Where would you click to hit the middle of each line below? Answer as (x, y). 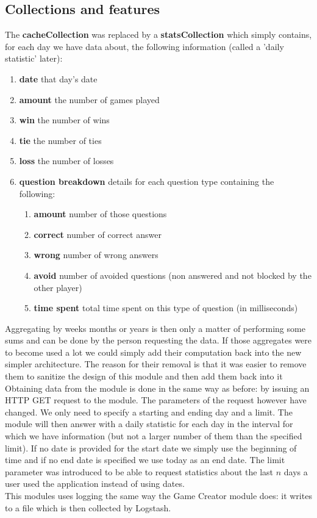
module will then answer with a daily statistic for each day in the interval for (149, 424)
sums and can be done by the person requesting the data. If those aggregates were (158, 340)
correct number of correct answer (98, 234)
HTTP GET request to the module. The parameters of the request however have (156, 400)
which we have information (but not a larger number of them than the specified (154, 436)
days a (296, 471)
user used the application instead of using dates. (95, 484)
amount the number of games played (89, 99)
